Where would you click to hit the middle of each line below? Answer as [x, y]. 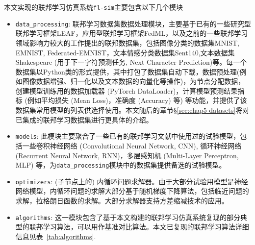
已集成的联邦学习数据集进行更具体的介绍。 [84, 119]
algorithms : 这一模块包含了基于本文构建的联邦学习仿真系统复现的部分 [128, 217]
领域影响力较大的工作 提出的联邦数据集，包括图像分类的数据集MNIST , [127, 42]
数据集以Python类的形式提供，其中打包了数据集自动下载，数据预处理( [127, 71]
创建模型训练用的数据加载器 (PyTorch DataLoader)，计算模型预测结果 [127, 90]
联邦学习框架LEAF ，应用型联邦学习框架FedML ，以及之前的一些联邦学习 [132, 33]
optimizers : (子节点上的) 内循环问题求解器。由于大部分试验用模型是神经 [132, 181]
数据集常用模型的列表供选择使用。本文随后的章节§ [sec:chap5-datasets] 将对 [132, 110]
